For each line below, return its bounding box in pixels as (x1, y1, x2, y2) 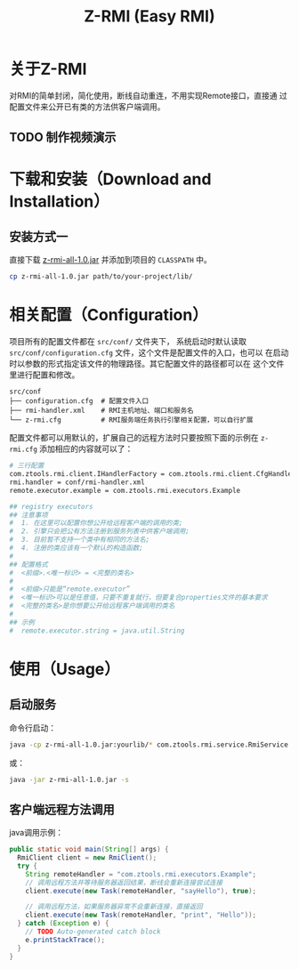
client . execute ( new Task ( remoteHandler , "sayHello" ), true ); (25, 886, 257, 895)
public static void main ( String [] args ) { (9, 845, 169, 854)
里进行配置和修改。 (9, 369, 80, 380)
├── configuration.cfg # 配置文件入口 (9, 397, 149, 406)
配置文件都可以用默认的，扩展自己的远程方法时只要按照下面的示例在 (9, 432, 259, 443)
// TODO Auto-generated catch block (25, 927, 162, 936)
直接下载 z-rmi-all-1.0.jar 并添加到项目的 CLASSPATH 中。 (9, 254, 212, 265)
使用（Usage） (9, 658, 120, 679)
